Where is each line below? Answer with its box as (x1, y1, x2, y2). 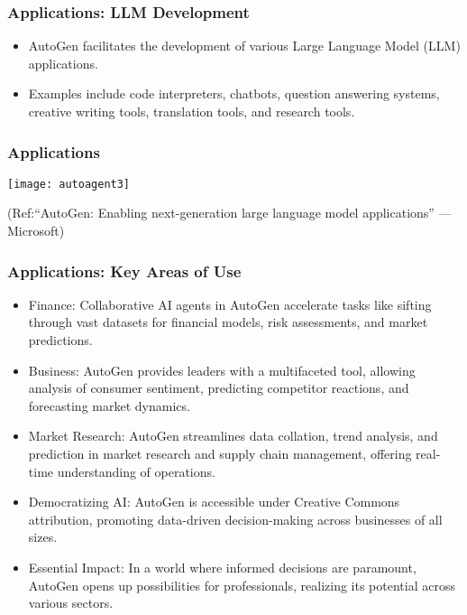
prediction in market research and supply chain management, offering (28, 444, 412, 463)
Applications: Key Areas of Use (7, 259, 242, 282)
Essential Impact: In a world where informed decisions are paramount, (28, 558, 417, 576)
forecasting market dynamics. (28, 396, 190, 415)
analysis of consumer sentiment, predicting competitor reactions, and (28, 378, 409, 397)
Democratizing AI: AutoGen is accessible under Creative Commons (28, 492, 400, 511)
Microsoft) (7, 221, 65, 240)
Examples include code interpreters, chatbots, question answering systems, (28, 84, 440, 103)
